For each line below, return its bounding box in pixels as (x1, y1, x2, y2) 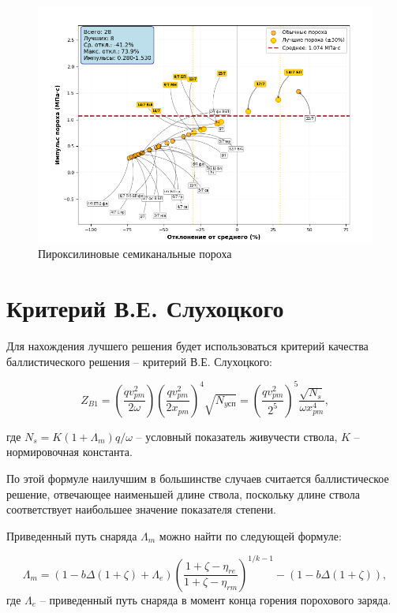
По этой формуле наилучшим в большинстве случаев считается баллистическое (6, 469, 389, 486)
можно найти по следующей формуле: (159, 527, 342, 544)
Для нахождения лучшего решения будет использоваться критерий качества (6, 338, 369, 354)
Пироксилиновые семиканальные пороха (38, 245, 232, 262)
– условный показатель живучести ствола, (136, 428, 338, 444)
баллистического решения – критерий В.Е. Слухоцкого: (6, 353, 272, 369)
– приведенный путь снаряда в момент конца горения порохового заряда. (39, 591, 391, 607)
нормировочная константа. (6, 443, 133, 460)
